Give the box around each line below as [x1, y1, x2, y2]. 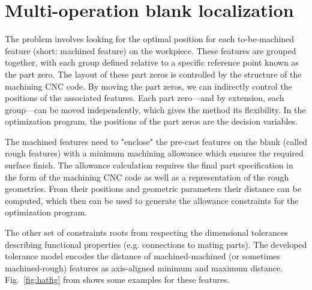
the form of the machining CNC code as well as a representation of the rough [5, 170, 289, 183]
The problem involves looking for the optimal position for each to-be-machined [5, 32, 295, 45]
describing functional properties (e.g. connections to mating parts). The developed [5, 238, 307, 250]
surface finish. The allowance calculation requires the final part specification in [5, 159, 293, 171]
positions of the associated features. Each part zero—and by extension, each [5, 91, 284, 104]
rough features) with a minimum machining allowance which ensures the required [5, 147, 304, 159]
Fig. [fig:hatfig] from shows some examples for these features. [5, 273, 230, 286]
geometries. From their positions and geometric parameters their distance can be [5, 182, 301, 195]
